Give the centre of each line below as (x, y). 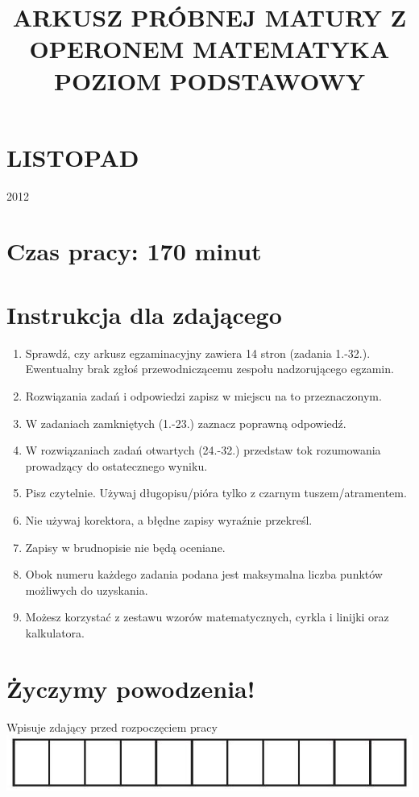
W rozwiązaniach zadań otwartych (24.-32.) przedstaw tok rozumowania (203, 450)
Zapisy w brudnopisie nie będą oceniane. (125, 547)
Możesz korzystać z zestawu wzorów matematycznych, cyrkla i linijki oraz (207, 617)
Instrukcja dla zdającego (144, 314)
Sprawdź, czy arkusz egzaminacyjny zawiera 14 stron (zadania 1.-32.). (198, 353)
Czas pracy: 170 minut (134, 251)
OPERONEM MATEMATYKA (209, 49)
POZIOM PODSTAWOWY (209, 80)
